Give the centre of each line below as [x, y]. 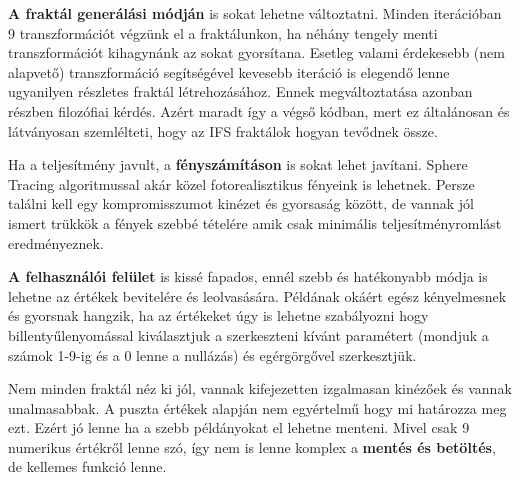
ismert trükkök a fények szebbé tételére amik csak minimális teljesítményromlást [255, 222]
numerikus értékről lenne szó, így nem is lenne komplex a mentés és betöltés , [252, 446]
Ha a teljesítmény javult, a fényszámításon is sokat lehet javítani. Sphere [238, 164]
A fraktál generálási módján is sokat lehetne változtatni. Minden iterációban [255, 13]
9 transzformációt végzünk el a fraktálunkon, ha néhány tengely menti [223, 32]
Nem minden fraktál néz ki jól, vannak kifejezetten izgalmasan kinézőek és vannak [260, 388]
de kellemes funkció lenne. [87, 466]
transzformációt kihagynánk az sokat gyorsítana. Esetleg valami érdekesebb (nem [256, 52]
